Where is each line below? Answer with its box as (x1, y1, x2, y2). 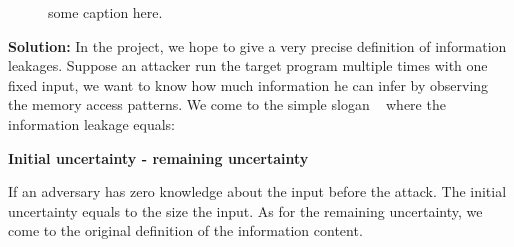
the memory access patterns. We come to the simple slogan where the (8, 94, 446, 115)
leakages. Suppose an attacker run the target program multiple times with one (8, 55, 488, 76)
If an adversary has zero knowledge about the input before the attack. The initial (8, 181, 507, 202)
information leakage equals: (8, 113, 175, 134)
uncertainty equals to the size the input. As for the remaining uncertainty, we (8, 200, 483, 221)
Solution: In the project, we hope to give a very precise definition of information (8, 35, 507, 56)
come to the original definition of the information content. (8, 220, 363, 241)
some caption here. (48, 2, 163, 22)
